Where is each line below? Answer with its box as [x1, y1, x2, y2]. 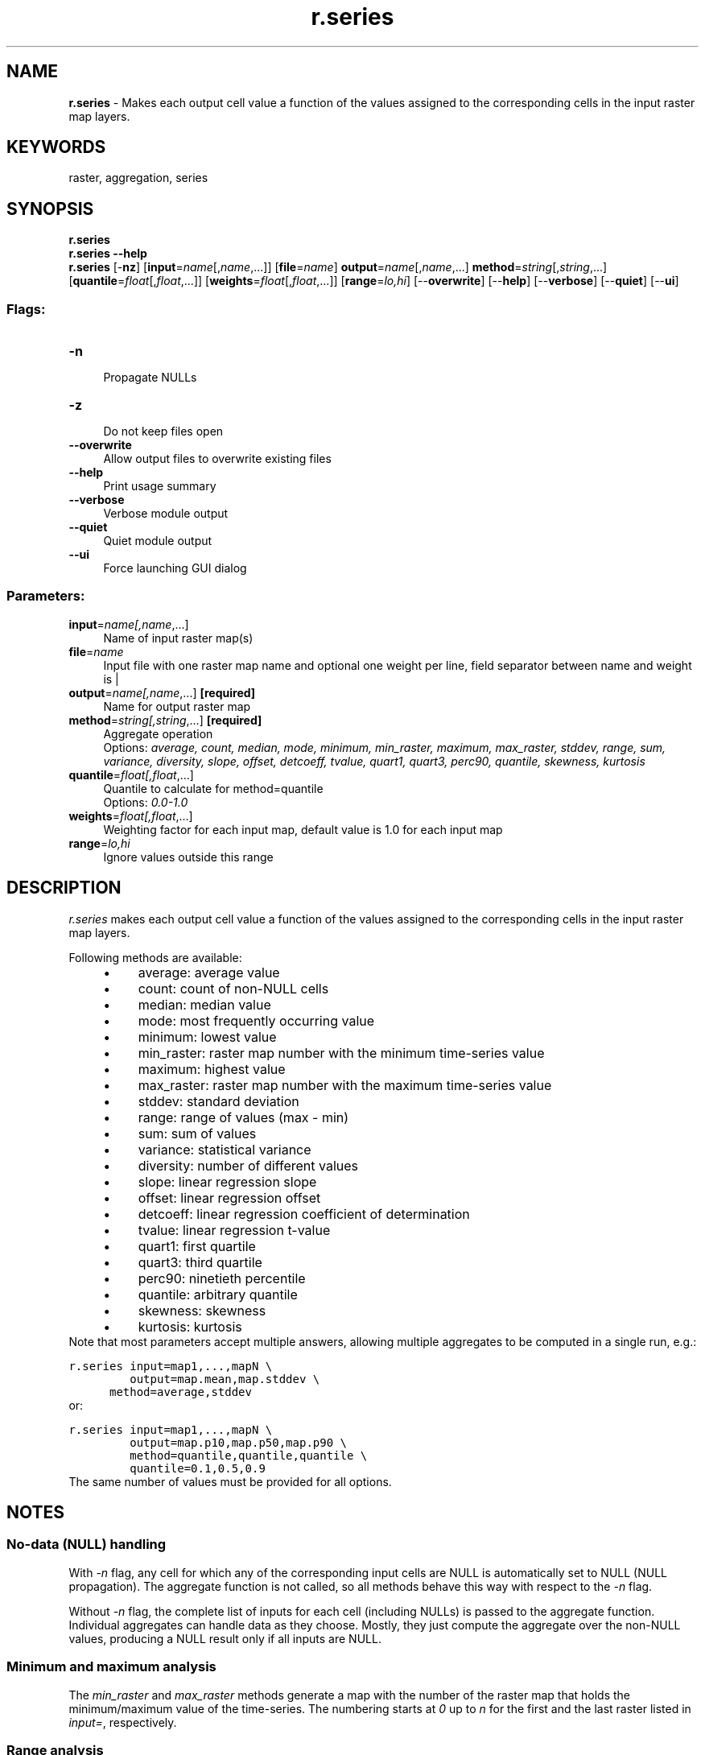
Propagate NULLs [103, 370, 197, 385]
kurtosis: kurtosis [138, 1318, 242, 1335]
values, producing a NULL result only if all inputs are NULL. [68, 1631, 381, 1646]
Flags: [6, 300, 46, 317]
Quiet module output [103, 534, 212, 548]
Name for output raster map [103, 699, 251, 713]
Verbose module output [103, 506, 229, 521]
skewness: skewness [138, 1302, 266, 1319]
